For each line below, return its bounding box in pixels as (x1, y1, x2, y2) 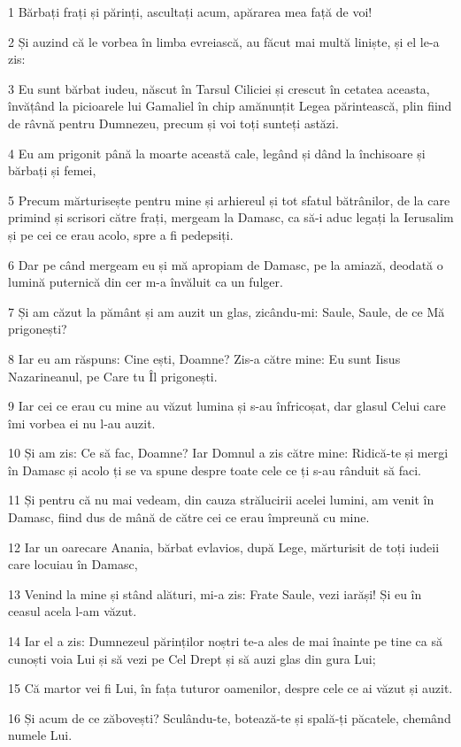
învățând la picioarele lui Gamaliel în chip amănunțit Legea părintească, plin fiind (8, 96, 452, 115)
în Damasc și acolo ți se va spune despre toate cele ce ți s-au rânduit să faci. (8, 460, 421, 479)
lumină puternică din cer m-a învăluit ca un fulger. (8, 273, 283, 291)
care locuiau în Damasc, (8, 555, 138, 574)
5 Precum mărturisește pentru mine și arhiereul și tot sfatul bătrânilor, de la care (8, 190, 450, 209)
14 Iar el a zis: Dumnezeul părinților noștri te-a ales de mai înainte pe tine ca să (8, 632, 442, 651)
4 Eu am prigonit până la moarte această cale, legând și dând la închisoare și (8, 143, 426, 162)
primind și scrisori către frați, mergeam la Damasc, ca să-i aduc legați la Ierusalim (8, 208, 454, 227)
